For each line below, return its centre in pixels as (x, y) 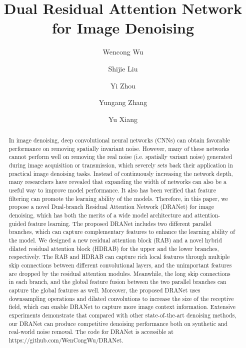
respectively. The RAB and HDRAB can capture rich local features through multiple (119, 257)
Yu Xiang (123, 119)
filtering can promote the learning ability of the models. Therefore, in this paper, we (118, 198)
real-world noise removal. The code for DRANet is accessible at (91, 332)
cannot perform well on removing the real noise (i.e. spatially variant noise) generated (120, 157)
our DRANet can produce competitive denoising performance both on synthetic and (118, 323)
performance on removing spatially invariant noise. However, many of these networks (119, 148)
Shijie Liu (123, 68)
